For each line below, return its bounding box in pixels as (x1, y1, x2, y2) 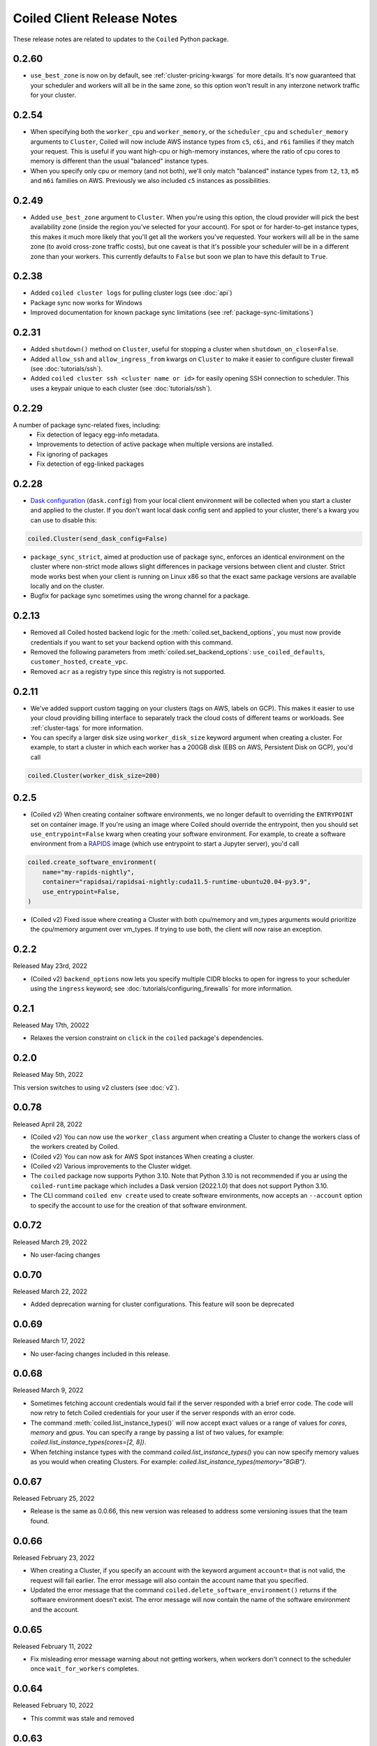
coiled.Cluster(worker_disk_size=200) (27, 772, 161, 779)
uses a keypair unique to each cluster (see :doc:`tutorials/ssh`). (30, 384, 212, 393)
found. (30, 1516, 50, 1525)
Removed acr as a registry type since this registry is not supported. (30, 667, 226, 675)
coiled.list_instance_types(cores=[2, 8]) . (30, 1438, 147, 1446)
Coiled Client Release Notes (13, 10, 178, 26)
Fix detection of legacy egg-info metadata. (36, 430, 160, 439)
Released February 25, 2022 (13, 1495, 95, 1503)
